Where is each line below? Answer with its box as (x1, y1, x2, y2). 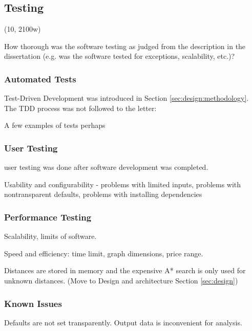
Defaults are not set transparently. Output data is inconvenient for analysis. (4, 317, 242, 327)
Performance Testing (4, 210, 92, 223)
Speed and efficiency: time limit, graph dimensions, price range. (4, 248, 203, 258)
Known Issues (4, 297, 62, 310)
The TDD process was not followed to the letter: (4, 102, 157, 113)
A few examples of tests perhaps (4, 120, 106, 130)
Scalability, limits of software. (4, 231, 97, 241)
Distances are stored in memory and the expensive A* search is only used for (4, 265, 246, 276)
